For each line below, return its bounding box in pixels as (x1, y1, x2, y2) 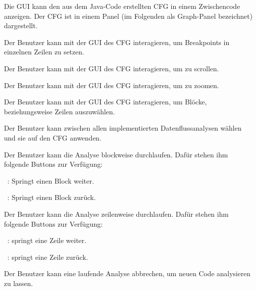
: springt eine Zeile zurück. (7, 251, 88, 262)
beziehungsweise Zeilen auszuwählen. (4, 106, 115, 116)
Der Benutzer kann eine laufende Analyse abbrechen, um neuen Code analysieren (4, 268, 251, 279)
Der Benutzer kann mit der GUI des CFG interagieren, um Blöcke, (4, 97, 207, 107)
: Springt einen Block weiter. (7, 175, 94, 186)
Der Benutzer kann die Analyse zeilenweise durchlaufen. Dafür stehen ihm (4, 208, 229, 219)
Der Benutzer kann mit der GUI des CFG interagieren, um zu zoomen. (4, 80, 219, 90)
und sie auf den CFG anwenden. (4, 132, 102, 143)
